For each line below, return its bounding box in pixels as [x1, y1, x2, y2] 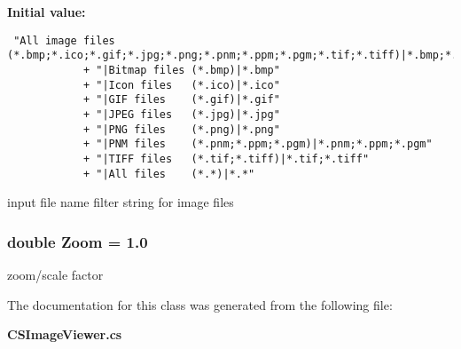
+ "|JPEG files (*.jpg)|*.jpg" [82, 107, 280, 121]
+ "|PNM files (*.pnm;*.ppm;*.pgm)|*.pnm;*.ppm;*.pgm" [82, 138, 433, 151]
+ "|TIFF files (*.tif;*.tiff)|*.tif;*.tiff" [82, 152, 370, 165]
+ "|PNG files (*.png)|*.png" [82, 123, 280, 136]
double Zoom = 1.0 [7, 230, 148, 252]
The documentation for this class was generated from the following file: [7, 295, 393, 313]
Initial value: [7, 3, 86, 20]
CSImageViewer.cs [7, 325, 122, 344]
